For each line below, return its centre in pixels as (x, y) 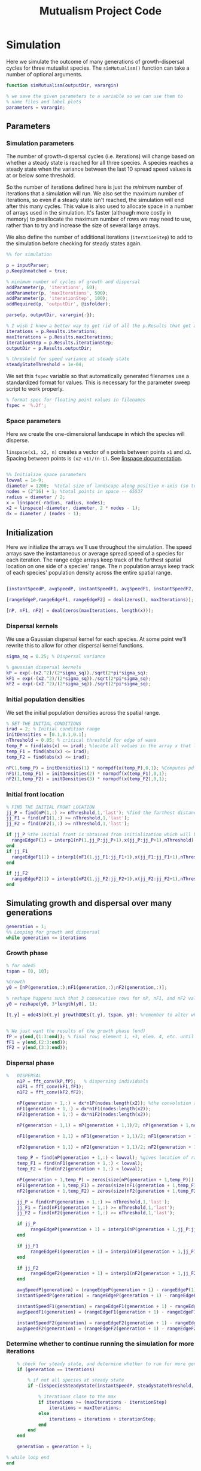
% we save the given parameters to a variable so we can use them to (95, 96)
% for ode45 (21, 965)
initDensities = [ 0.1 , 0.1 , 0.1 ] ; (46, 735)
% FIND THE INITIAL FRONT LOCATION (51, 807)
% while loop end (28, 1458)
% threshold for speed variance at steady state (68, 359)
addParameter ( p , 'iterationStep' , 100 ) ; (57, 299)
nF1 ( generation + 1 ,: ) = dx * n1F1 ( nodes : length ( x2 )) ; (84, 1109)
